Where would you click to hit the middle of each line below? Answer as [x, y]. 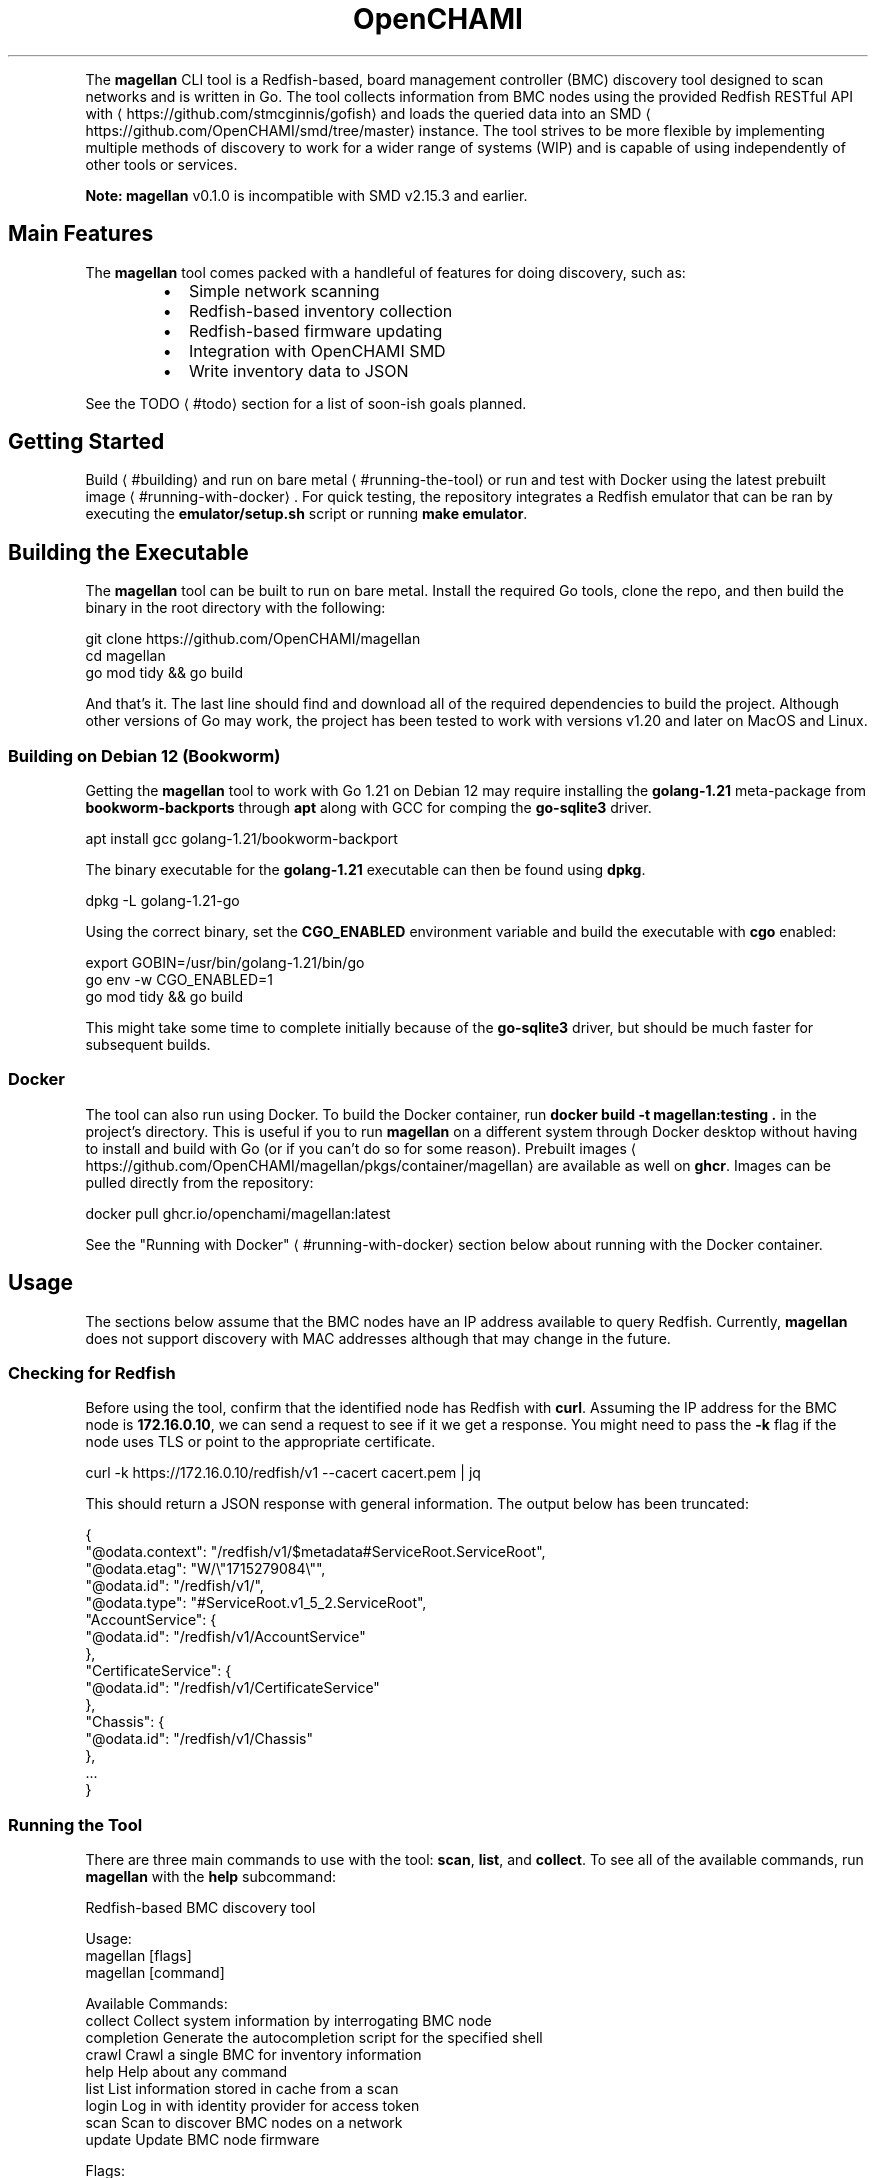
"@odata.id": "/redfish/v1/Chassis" [199, 1739]
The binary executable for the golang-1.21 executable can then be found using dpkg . [365, 870]
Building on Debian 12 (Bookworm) [144, 755]
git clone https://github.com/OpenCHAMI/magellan [253, 639]
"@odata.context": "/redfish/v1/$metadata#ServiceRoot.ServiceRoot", [315, 1552]
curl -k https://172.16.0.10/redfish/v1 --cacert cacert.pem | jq [283, 1473]
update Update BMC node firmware [202, 2140]
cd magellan [125, 656]
